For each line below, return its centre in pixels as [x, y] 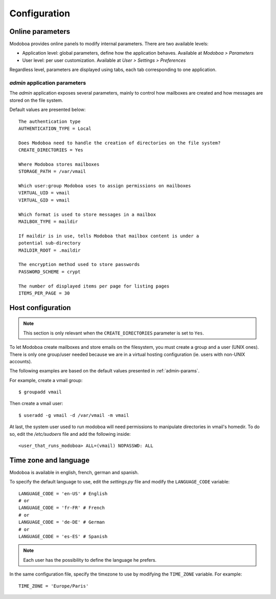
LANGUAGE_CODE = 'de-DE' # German [62, 522]
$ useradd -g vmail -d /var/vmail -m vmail [74, 415]
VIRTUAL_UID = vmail [44, 193]
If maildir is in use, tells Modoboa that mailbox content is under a [109, 236]
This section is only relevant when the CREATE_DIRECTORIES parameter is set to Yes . [114, 333]
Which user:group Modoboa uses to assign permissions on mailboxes [105, 186]
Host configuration [40, 308]
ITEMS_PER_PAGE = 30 [44, 293]
